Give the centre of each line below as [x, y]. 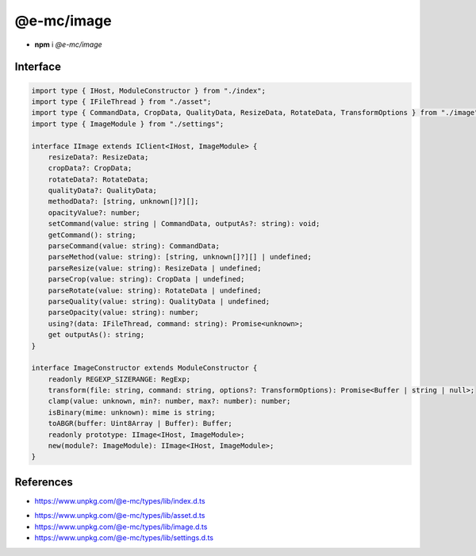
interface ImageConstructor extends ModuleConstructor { [144, 368]
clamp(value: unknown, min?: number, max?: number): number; [169, 401]
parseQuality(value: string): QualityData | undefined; [159, 301]
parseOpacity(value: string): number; [123, 313]
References [44, 482]
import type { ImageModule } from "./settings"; [128, 124]
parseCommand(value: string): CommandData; [134, 246]
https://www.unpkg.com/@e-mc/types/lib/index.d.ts [120, 500]
